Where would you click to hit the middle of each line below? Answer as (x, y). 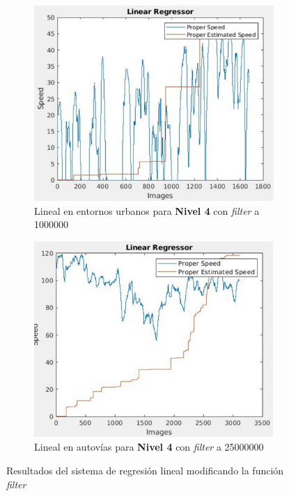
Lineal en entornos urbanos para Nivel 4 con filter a (147, 210)
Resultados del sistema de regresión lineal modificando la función (145, 470)
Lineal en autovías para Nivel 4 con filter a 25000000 (149, 447)
